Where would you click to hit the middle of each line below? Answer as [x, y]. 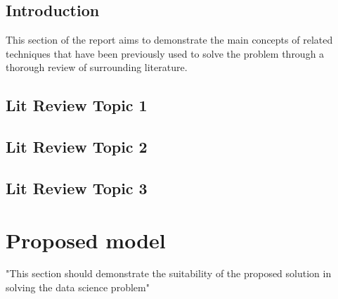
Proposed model [86, 240]
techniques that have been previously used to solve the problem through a [165, 53]
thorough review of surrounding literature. [97, 67]
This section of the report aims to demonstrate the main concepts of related [169, 40]
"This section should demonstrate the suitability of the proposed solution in [169, 273]
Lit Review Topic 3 [77, 187]
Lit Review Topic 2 [77, 147]
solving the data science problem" [78, 287]
